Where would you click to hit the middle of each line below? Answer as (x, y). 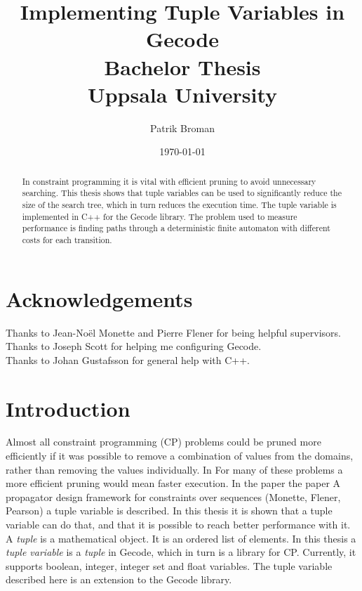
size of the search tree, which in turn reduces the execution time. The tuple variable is (179, 204)
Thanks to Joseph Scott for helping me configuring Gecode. (134, 346)
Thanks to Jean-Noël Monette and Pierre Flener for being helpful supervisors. (173, 332)
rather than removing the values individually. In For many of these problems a (174, 469)
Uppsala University (182, 94)
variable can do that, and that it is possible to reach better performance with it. (178, 525)
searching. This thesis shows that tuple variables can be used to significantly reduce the (182, 193)
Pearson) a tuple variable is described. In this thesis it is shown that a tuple (169, 511)
